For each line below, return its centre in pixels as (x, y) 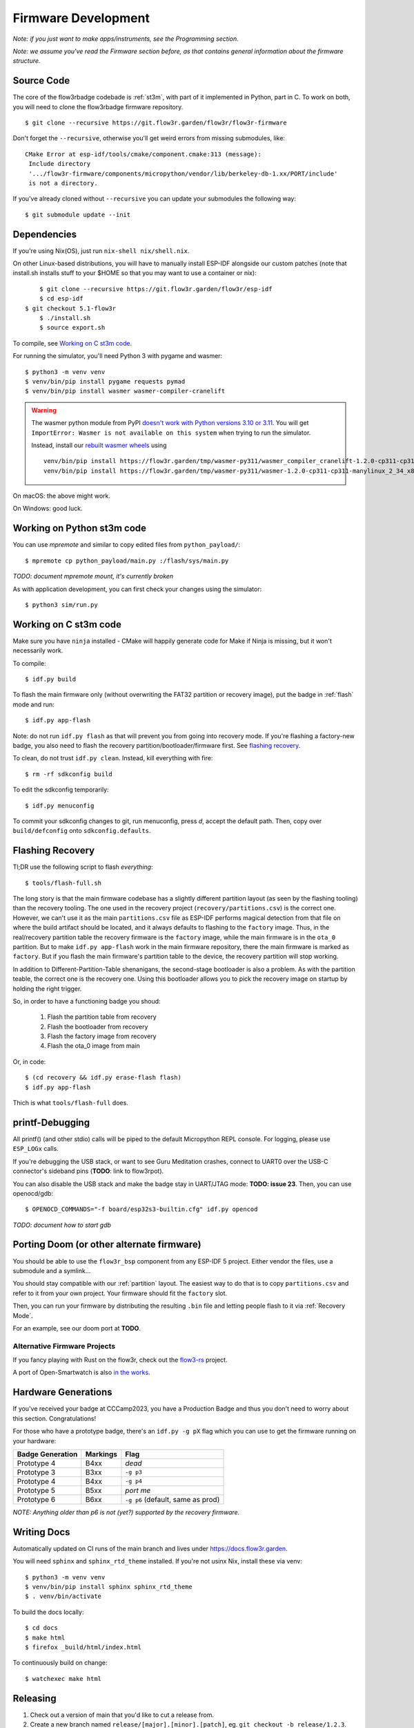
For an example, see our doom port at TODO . (77, 1328)
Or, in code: (29, 1062)
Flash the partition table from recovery (102, 1017)
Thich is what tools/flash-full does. (71, 1103)
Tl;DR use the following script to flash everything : (83, 867)
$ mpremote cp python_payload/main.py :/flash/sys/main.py (127, 561)
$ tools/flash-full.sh (63, 883)
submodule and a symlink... (52, 1270)
